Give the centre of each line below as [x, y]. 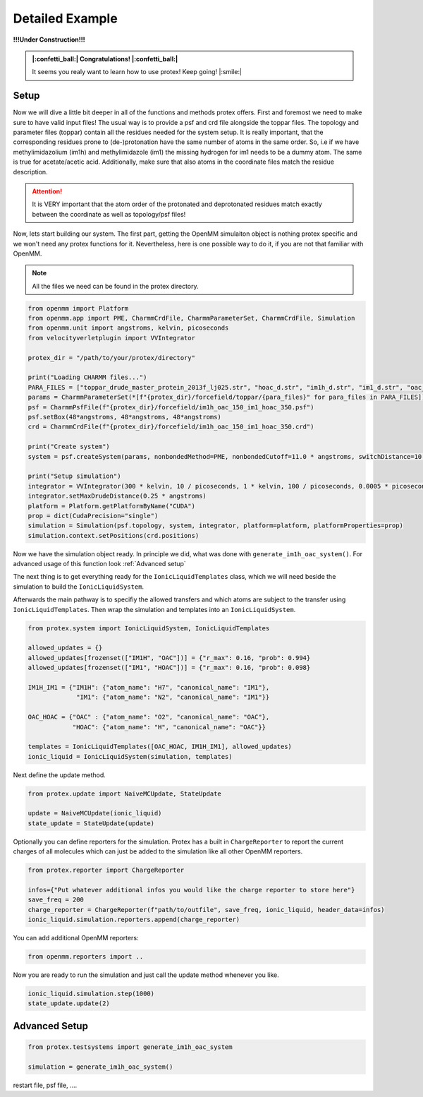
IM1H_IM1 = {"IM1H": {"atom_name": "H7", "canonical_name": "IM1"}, [149, 687]
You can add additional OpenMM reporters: [76, 938]
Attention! [47, 191]
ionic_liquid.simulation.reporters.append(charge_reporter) [134, 920]
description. [31, 172]
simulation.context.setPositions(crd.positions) [114, 535]
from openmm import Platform [78, 308]
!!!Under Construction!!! [49, 40]
